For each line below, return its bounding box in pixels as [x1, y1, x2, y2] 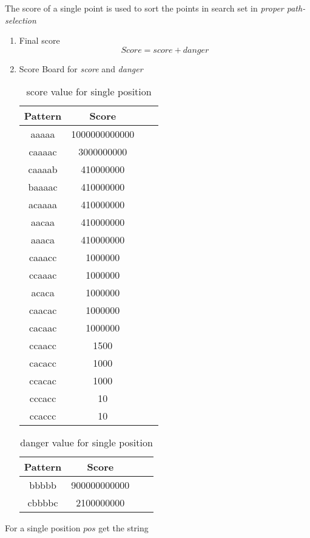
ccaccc [29, 409, 56, 423]
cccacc [29, 391, 56, 406]
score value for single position [26, 84, 152, 99]
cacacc [29, 356, 56, 370]
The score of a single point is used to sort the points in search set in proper [5, 2, 284, 14]
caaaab [28, 162, 58, 177]
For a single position [5, 522, 81, 534]
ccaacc [29, 338, 56, 353]
